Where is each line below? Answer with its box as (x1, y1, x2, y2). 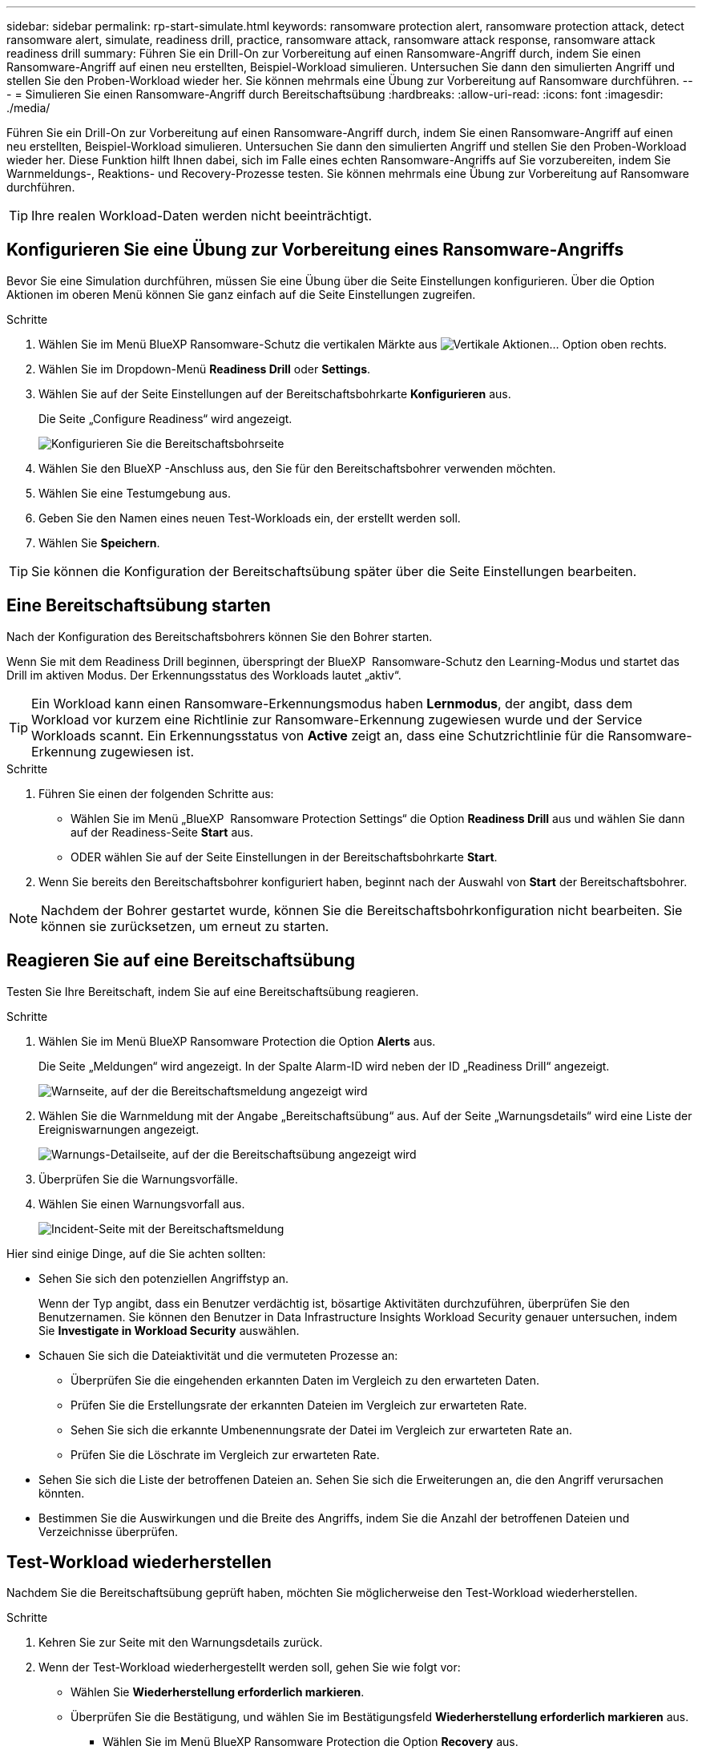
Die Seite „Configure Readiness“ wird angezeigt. (38, 411, 292, 425)
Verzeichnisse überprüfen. (38, 1524, 179, 1538)
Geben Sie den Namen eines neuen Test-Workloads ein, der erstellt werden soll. (38, 510, 461, 525)
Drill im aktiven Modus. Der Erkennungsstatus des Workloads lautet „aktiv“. (6, 667, 401, 682)
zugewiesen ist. (99, 743, 195, 760)
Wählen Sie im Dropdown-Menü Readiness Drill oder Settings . (38, 361, 371, 376)
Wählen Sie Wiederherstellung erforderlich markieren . (71, 1685, 365, 1700)
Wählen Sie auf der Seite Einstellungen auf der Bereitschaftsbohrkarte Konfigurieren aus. (38, 386, 511, 401)
